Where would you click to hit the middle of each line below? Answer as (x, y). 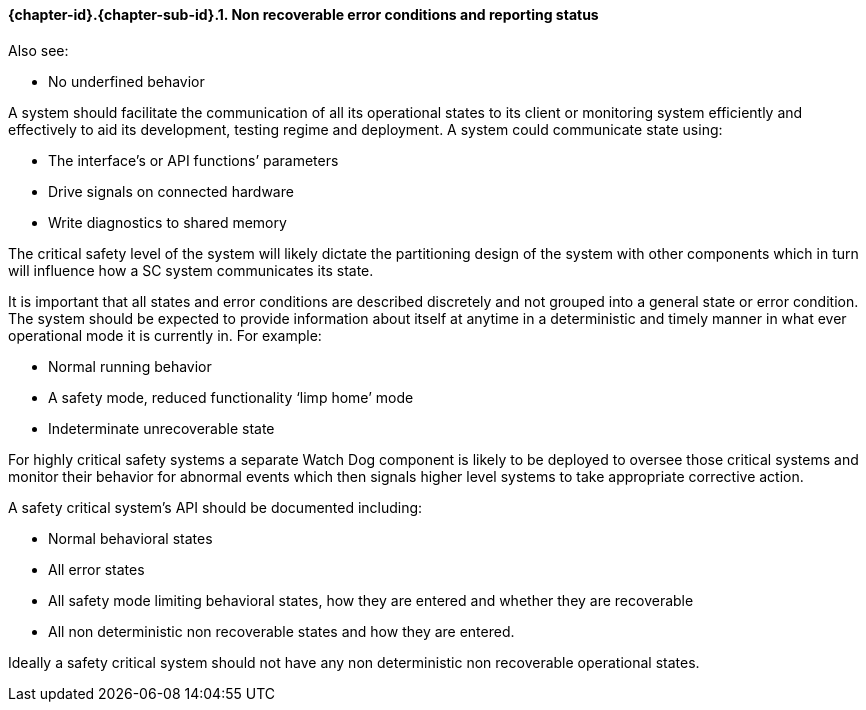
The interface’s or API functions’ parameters (193, 160)
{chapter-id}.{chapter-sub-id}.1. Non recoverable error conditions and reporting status (303, 14)
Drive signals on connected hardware (171, 191)
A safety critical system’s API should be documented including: (215, 507)
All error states (96, 569)
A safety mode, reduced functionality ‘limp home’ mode (231, 397)
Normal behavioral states (130, 538)
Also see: (38, 50)
